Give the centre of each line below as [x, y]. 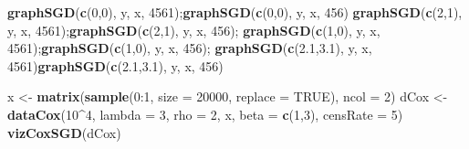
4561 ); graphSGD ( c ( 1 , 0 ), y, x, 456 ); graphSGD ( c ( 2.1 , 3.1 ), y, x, [190, 48]
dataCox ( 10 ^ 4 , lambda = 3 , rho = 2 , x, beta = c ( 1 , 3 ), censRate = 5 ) [205, 114]
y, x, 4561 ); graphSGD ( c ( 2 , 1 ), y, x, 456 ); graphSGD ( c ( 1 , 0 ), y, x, [194, 30]
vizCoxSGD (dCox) [64, 132]
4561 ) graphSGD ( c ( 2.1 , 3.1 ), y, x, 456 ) [115, 65]
